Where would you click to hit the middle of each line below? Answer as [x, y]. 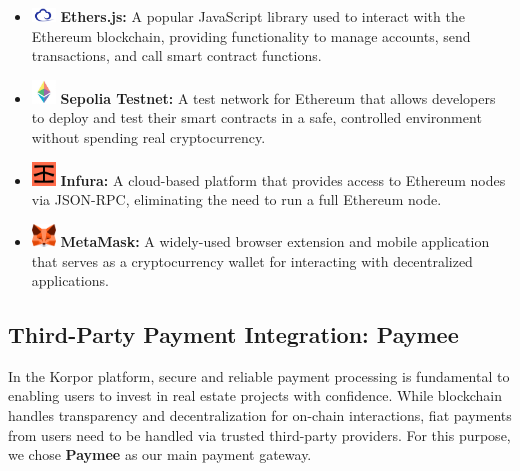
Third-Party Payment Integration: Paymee [233, 334]
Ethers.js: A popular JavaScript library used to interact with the [262, 16]
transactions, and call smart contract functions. [176, 55]
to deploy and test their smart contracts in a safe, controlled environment [256, 117]
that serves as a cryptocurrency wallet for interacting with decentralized [252, 260]
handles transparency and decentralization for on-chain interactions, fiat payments [260, 415]
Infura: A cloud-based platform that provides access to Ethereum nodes [283, 179]
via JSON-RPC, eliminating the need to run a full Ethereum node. [236, 199]
